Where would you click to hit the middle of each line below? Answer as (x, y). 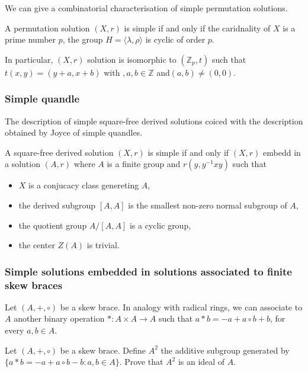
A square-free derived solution (59, 152)
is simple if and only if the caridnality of (197, 28)
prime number (31, 39)
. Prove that (141, 362)
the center (37, 245)
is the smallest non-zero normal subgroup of (208, 205)
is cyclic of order (175, 39)
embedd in (282, 152)
